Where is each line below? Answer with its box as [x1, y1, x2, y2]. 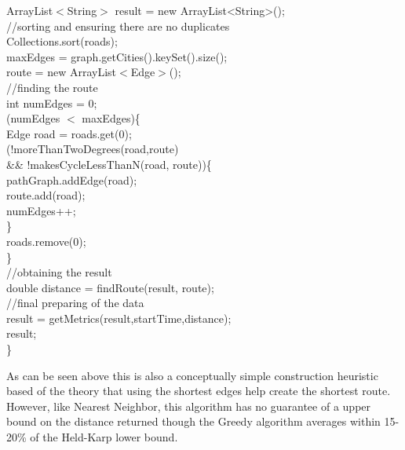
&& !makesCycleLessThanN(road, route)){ [6, 155, 212, 172]
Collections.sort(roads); [6, 33, 118, 49]
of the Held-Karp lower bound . [30, 429, 178, 445]
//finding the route [6, 79, 98, 95]
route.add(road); [6, 187, 86, 203]
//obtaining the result [6, 264, 112, 280]
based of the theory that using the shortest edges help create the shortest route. [6, 382, 391, 399]
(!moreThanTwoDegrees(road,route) [6, 141, 179, 157]
